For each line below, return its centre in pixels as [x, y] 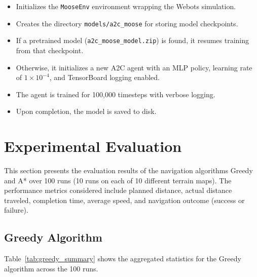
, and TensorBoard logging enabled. [105, 77]
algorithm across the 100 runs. [51, 268]
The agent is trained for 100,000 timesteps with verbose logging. [116, 94]
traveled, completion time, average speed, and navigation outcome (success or [124, 200]
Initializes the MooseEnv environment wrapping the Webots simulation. [126, 6]
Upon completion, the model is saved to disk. [86, 111]
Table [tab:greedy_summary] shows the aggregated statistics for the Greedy [123, 259]
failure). [16, 210]
